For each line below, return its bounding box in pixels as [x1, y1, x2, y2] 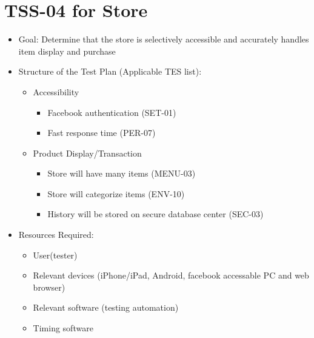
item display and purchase [18, 44, 116, 57]
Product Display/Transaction [33, 146, 142, 159]
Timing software [33, 322, 93, 334]
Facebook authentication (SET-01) [47, 106, 176, 118]
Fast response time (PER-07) [47, 126, 156, 139]
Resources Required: [18, 228, 94, 241]
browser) [33, 280, 65, 293]
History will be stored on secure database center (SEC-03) [47, 208, 264, 220]
